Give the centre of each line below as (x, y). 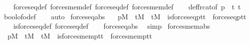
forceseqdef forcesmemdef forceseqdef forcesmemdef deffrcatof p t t (127, 6)
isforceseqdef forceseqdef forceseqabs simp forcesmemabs (111, 26)
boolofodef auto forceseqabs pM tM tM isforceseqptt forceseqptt (125, 16)
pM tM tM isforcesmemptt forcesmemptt (80, 35)
